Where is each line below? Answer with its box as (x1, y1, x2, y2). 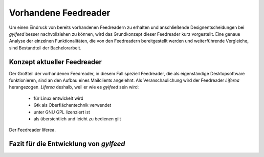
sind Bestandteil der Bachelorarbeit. (9, 45, 82, 51)
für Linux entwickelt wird (33, 95, 84, 101)
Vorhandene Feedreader (9, 7, 110, 18)
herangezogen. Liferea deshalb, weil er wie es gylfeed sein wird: (9, 84, 139, 90)
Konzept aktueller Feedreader (9, 58, 102, 66)
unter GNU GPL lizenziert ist (33, 109, 90, 115)
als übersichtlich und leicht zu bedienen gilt (33, 115, 121, 122)
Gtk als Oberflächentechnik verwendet (33, 102, 111, 108)
